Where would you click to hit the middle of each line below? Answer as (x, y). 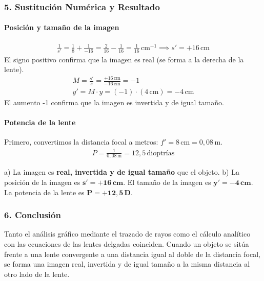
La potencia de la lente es (44, 192)
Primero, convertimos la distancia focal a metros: (81, 142)
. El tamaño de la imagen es (167, 182)
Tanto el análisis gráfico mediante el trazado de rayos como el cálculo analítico (127, 234)
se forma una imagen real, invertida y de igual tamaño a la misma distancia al (127, 264)
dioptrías (161, 153)
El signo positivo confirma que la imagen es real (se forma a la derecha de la (124, 59)
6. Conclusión (33, 215)
